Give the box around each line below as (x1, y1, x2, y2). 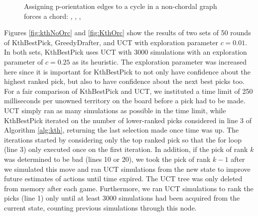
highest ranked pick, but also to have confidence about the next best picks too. (4, 76, 245, 86)
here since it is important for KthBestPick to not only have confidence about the (4, 66, 251, 76)
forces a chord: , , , (24, 10, 81, 21)
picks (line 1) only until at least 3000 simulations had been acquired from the (4, 193, 240, 203)
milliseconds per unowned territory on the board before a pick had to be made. (4, 95, 246, 106)
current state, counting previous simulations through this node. (4, 202, 197, 213)
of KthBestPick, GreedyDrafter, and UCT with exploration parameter (4, 37, 218, 47)
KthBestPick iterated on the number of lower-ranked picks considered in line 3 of (4, 115, 252, 125)
